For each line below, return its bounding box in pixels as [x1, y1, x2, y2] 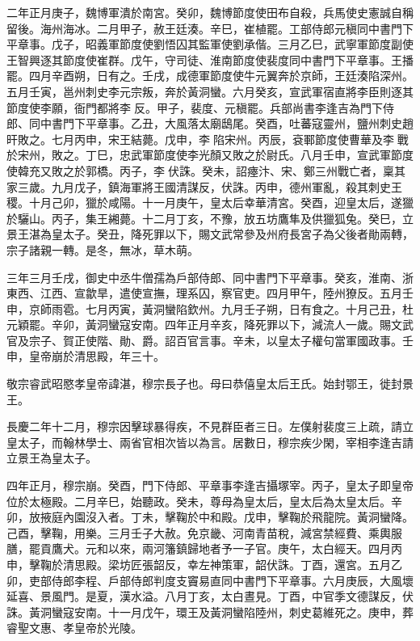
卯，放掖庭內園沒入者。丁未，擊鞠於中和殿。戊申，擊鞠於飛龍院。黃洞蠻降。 [6, 508, 414, 525]
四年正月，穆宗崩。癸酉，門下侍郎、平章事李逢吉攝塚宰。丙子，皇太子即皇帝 [6, 477, 414, 494]
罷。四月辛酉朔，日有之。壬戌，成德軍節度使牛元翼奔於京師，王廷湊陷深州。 [6, 67, 414, 84]
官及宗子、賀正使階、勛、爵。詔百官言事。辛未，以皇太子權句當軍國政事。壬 [6, 331, 414, 348]
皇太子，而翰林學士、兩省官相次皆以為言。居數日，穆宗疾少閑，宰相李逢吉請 [6, 433, 414, 450]
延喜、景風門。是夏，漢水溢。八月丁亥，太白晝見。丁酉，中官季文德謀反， [6, 588, 402, 605]
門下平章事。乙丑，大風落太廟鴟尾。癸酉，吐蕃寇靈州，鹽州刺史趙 [62, 115, 414, 132]
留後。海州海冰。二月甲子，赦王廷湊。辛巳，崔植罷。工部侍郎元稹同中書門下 [6, 19, 414, 36]
